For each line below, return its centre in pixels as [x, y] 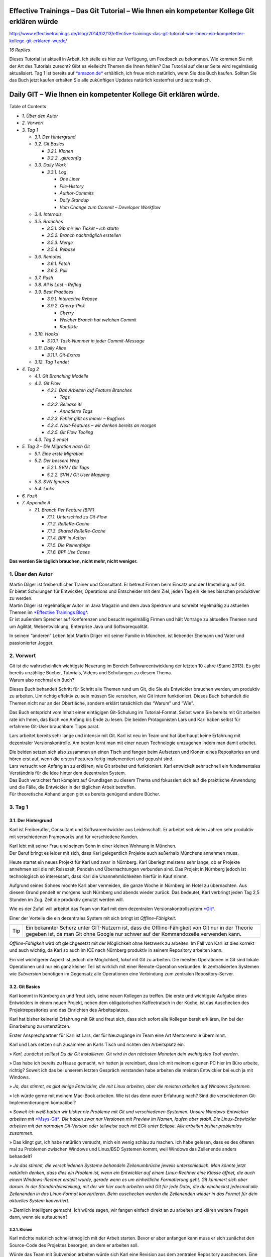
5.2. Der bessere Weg [57, 461]
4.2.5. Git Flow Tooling [70, 432]
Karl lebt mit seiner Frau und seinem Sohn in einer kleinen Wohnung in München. [93, 846]
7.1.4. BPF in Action [66, 538]
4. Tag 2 [31, 369]
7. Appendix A [36, 503]
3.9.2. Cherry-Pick [66, 306]
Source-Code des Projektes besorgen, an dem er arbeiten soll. [74, 1245]
